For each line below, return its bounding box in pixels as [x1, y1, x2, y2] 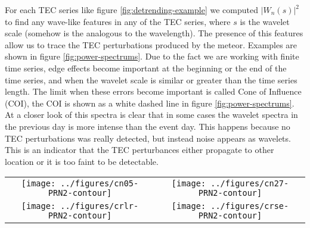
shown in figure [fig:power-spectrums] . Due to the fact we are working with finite [5, 50, 299, 63]
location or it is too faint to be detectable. [5, 155, 159, 167]
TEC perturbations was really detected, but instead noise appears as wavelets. [5, 132, 291, 144]
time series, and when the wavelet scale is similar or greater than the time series [5, 73, 297, 86]
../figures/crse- [210, 201, 289, 211]
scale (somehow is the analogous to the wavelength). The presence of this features [5, 27, 303, 39]
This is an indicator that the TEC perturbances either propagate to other [5, 143, 274, 156]
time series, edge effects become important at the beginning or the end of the [5, 61, 287, 74]
